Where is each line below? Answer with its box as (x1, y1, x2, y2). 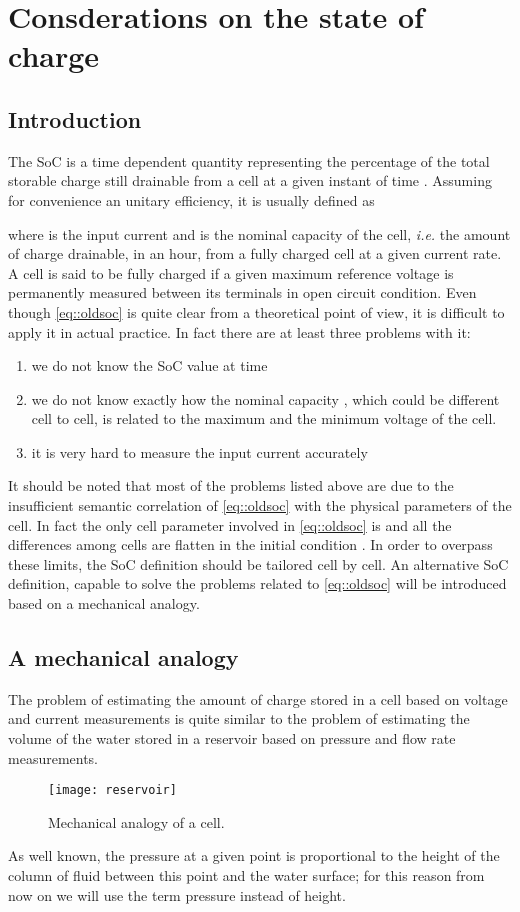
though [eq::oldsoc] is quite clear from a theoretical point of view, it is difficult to (8, 301, 505, 322)
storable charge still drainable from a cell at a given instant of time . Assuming (8, 170, 492, 191)
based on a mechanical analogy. (8, 593, 200, 614)
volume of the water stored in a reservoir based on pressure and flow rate (8, 728, 456, 749)
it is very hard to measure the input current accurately (31, 441, 368, 462)
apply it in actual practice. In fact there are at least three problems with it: (8, 321, 471, 342)
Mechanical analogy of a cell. (48, 811, 225, 832)
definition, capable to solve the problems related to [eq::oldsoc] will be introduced (8, 573, 507, 594)
